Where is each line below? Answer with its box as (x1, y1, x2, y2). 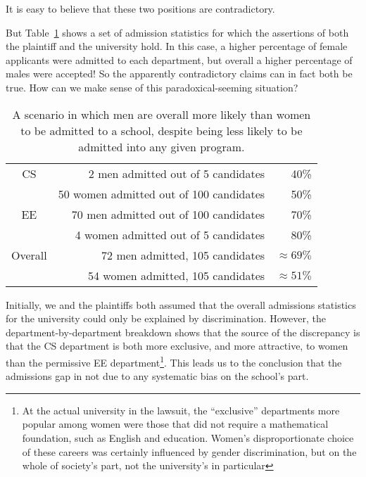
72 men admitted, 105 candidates (101, 246, 265, 263)
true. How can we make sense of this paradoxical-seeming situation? (6, 79, 298, 94)
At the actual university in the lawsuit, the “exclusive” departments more (22, 402, 340, 417)
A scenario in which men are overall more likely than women (12, 106, 311, 122)
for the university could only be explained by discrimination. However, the (6, 311, 326, 326)
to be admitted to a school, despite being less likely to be (20, 122, 303, 139)
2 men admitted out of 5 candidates (88, 165, 265, 182)
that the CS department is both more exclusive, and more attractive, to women (6, 338, 348, 353)
